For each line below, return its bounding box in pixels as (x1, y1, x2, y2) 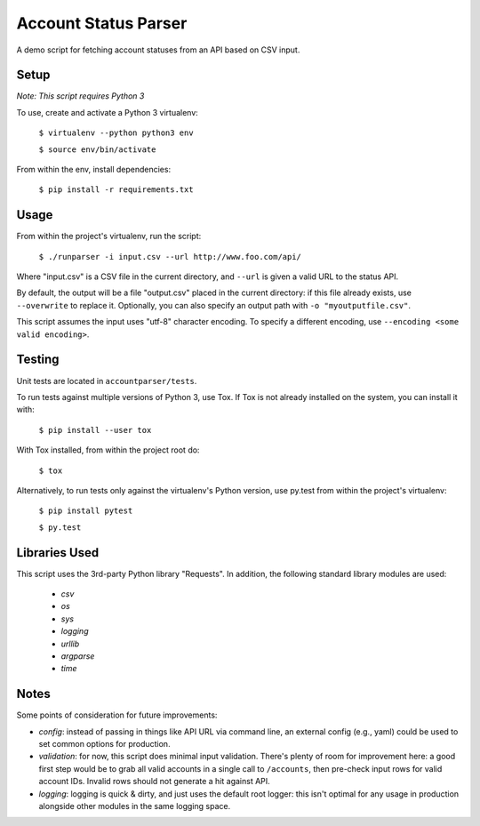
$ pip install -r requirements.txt (38, 185, 195, 195)
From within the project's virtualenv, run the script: (16, 231, 202, 242)
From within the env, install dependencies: (16, 164, 172, 175)
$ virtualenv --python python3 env (38, 128, 195, 138)
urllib (60, 638, 80, 649)
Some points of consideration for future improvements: (16, 710, 218, 720)
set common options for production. (38, 739, 171, 750)
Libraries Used (16, 545, 100, 560)
